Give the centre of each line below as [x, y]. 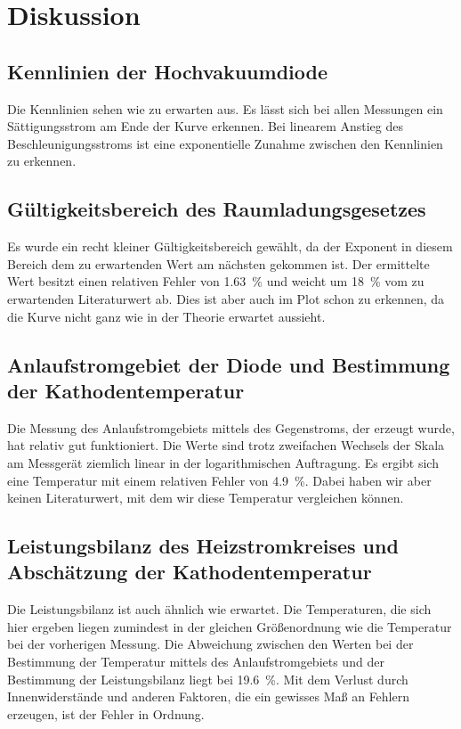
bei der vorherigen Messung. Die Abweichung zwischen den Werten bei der [210, 644]
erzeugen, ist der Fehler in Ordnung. [106, 713]
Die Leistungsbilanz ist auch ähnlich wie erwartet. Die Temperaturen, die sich [219, 609]
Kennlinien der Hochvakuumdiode [168, 71]
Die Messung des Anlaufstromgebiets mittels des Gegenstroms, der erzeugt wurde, [231, 427]
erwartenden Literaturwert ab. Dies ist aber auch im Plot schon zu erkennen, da [226, 298]
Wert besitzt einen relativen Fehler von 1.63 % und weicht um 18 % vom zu [216, 281]
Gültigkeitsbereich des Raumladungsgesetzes [217, 209]
